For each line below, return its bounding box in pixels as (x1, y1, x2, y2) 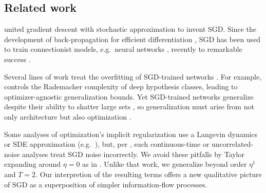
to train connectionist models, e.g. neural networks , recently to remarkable (4, 44, 242, 54)
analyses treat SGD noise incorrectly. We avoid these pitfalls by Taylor (22, 148, 244, 159)
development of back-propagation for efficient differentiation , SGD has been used (4, 33, 261, 44)
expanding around (4, 159, 61, 169)
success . (4, 53, 31, 64)
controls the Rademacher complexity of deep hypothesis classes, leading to (4, 81, 238, 92)
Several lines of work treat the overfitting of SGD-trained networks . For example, (4, 71, 262, 82)
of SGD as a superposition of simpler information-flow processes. (4, 179, 207, 189)
